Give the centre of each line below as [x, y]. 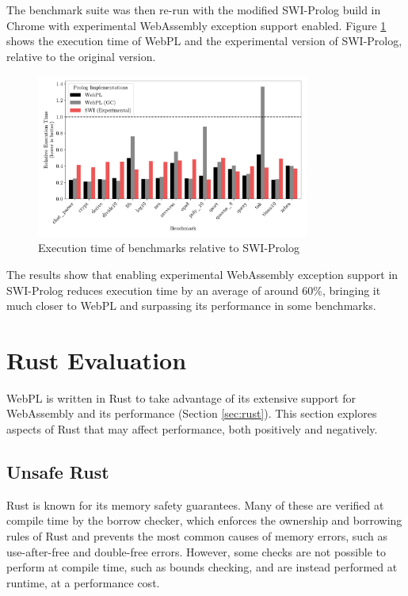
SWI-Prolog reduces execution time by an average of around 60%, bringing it [194, 290]
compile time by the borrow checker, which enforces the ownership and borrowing [204, 520]
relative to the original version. [81, 56]
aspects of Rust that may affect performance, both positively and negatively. [192, 429]
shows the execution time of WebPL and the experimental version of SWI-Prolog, [204, 41]
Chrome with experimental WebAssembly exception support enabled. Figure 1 [196, 25]
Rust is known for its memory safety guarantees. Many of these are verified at [195, 504]
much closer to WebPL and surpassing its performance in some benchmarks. [191, 306]
